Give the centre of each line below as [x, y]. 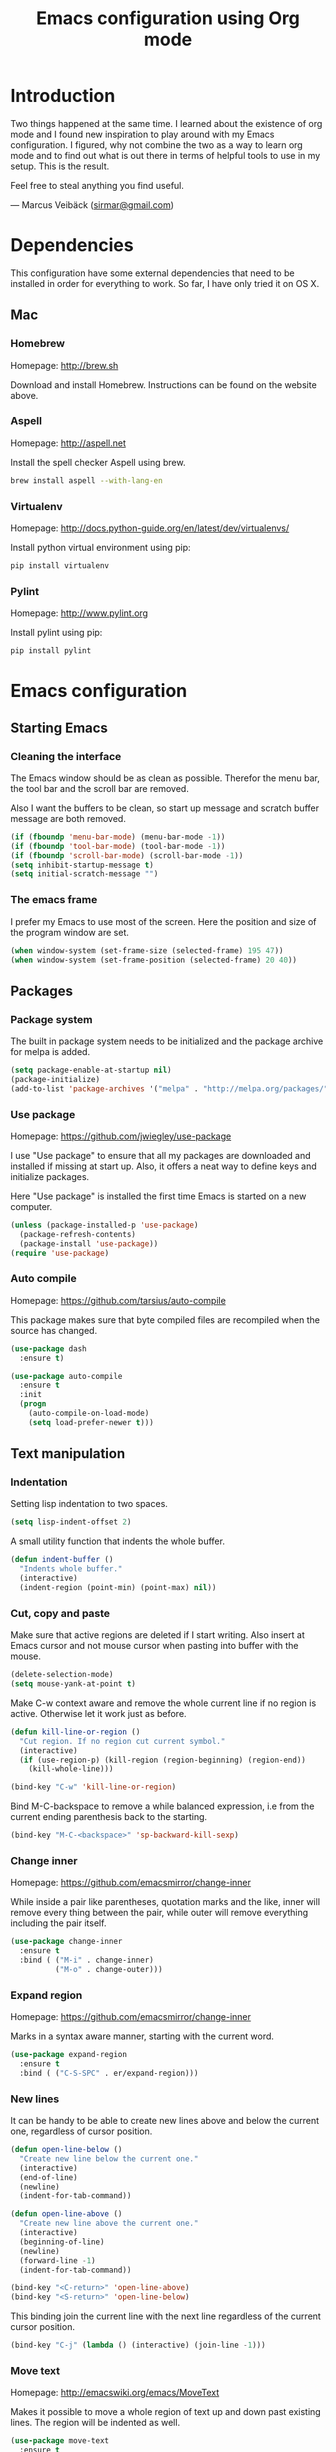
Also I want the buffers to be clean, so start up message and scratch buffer [165, 808]
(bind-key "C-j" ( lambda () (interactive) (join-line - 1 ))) [138, 2345]
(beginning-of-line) [62, 2242]
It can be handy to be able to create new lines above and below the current [165, 2121]
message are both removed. [68, 818]
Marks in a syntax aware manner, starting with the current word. [142, 2036]
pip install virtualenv [60, 566]
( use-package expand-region [69, 2055]
